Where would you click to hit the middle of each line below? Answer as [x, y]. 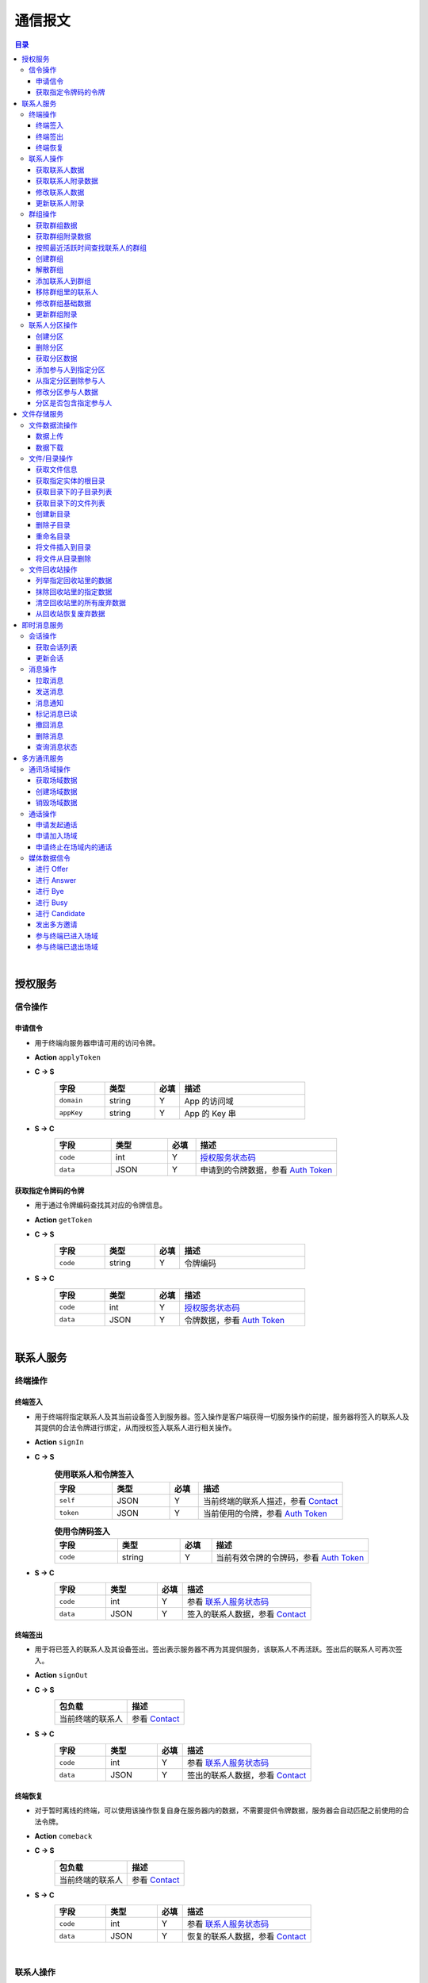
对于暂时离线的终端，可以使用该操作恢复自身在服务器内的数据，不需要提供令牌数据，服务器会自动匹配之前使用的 [218, 1810]
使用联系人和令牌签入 [94, 1475]
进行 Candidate [61, 914]
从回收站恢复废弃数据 [71, 614]
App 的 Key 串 [210, 1113]
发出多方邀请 [57, 925]
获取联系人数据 [60, 170]
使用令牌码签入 [82, 1531]
